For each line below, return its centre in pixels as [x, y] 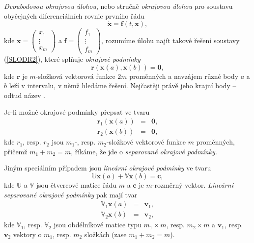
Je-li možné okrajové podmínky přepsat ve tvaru [77, 111]
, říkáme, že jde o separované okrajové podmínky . [144, 151]
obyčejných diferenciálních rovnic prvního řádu [74, 15]
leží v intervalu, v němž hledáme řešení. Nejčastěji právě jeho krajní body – [123, 85]
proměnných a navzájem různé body [184, 76]
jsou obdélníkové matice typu [98, 225]
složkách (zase [105, 234]
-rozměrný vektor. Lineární [193, 185]
